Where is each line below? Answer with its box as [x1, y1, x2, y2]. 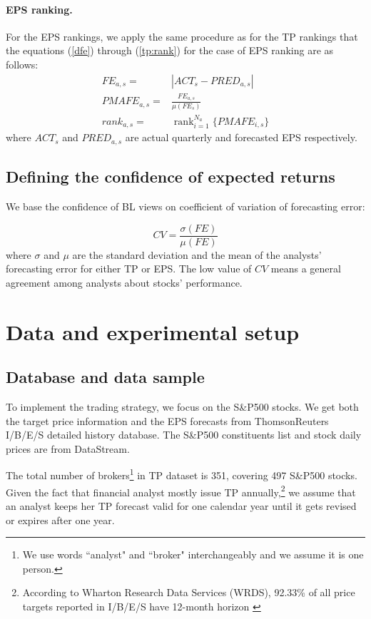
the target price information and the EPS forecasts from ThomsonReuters [6, 413, 329, 428]
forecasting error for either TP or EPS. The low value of [6, 261, 252, 276]
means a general [270, 261, 341, 276]
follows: [6, 56, 39, 71]
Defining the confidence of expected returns [6, 165, 335, 188]
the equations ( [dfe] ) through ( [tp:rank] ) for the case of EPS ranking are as [6, 43, 334, 58]
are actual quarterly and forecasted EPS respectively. [125, 130, 357, 145]
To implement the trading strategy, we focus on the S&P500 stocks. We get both [6, 399, 359, 414]
